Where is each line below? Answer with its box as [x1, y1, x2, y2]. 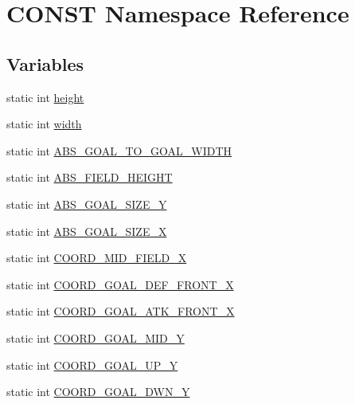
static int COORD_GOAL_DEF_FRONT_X [6, 276, 234, 292]
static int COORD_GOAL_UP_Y [6, 356, 178, 373]
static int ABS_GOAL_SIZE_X [6, 222, 167, 239]
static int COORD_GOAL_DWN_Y [6, 383, 190, 400]
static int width [6, 116, 82, 132]
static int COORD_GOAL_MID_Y [6, 329, 185, 346]
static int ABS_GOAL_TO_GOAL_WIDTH [6, 142, 232, 159]
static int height [6, 88, 84, 105]
